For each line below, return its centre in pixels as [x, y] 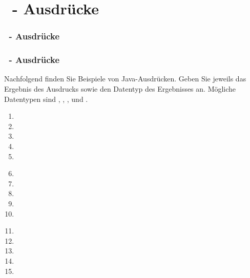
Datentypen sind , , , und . [46, 99]
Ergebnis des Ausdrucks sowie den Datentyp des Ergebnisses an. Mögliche [120, 89]
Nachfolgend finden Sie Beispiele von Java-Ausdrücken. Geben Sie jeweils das [125, 79]
